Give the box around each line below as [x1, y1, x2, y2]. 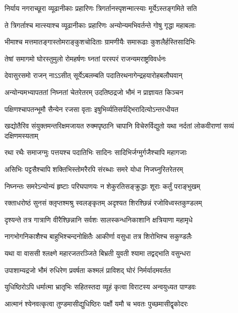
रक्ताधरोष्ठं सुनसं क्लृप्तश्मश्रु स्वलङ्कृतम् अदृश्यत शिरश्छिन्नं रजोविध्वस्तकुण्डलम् [5, 197, 202, 208]
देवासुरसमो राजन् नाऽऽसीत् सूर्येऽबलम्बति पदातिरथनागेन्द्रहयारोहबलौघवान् [5, 70, 183, 80]
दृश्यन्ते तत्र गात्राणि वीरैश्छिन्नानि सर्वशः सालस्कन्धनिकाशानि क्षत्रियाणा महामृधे [5, 214, 193, 224]
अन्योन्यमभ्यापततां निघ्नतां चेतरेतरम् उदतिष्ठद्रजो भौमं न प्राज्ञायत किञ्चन [5, 86, 183, 97]
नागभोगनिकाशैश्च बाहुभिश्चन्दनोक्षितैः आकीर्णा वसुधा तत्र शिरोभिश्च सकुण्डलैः [5, 231, 192, 241]
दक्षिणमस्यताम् [5, 130, 39, 140]
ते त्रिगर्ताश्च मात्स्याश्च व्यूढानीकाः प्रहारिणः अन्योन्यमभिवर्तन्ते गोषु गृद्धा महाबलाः [5, 19, 196, 30]
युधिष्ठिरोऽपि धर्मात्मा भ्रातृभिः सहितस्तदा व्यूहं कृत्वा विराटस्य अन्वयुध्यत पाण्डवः [5, 281, 196, 292]
